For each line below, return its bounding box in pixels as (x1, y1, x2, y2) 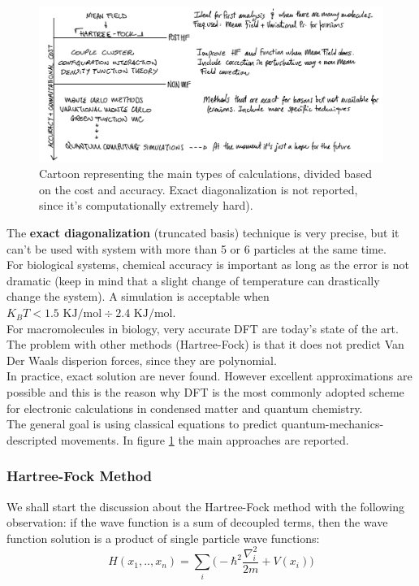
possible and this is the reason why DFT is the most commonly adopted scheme (6, 384, 404, 401)
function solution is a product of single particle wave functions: (6, 529, 320, 546)
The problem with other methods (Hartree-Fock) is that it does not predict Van (6, 336, 404, 353)
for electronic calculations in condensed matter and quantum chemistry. (6, 399, 363, 416)
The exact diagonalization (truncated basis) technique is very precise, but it (6, 224, 400, 241)
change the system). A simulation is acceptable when (6, 288, 270, 305)
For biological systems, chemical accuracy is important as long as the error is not (6, 256, 409, 273)
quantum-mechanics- (281, 415, 384, 432)
